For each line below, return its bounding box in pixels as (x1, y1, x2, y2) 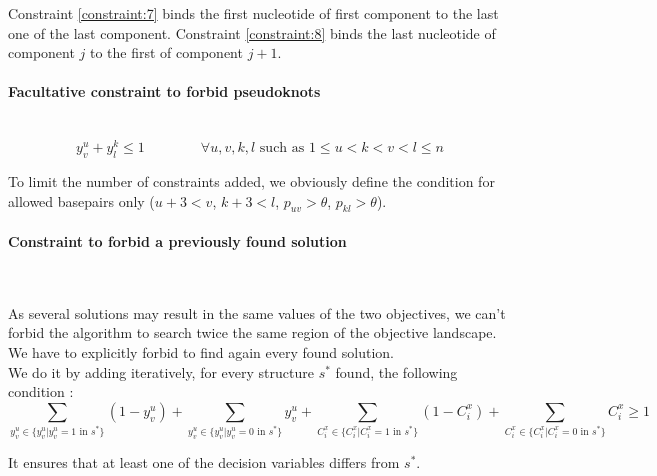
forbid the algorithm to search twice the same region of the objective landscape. (8, 322, 497, 343)
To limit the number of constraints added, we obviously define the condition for (8, 171, 495, 192)
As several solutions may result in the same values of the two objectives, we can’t (8, 302, 506, 323)
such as (259, 141, 305, 156)
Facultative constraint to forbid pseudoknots (8, 81, 321, 102)
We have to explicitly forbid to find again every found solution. (8, 342, 394, 363)
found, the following (335, 361, 458, 382)
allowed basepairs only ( (8, 190, 155, 211)
